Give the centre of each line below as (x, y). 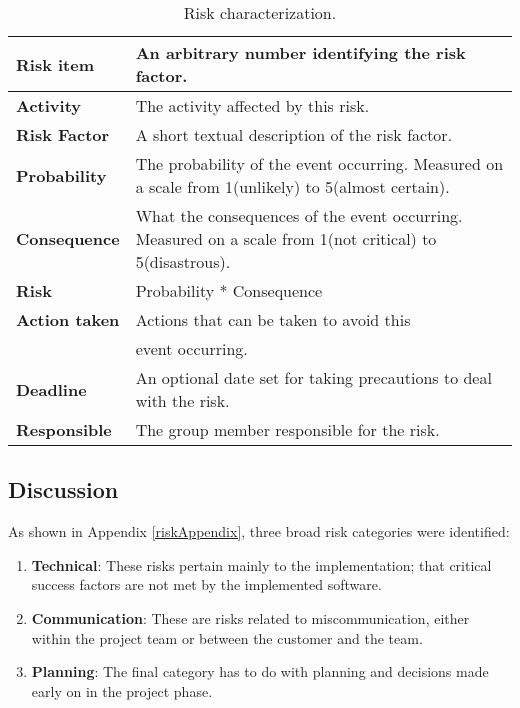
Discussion (63, 489)
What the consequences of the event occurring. (299, 215)
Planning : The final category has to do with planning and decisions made (260, 671)
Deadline (51, 389)
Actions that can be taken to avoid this (273, 319)
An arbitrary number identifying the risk (300, 52)
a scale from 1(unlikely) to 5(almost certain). (292, 186)
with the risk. (182, 400)
